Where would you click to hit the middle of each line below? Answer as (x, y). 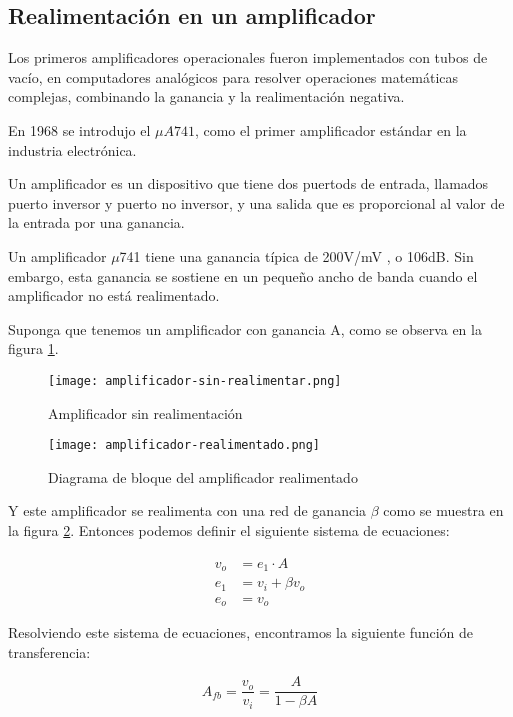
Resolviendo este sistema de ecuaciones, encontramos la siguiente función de (241, 632)
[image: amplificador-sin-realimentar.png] (195, 380)
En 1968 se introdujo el (79, 129)
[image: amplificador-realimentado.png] (184, 445)
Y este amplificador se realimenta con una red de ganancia (187, 510)
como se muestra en (443, 510)
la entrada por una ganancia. (96, 222)
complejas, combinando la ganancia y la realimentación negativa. (206, 96)
